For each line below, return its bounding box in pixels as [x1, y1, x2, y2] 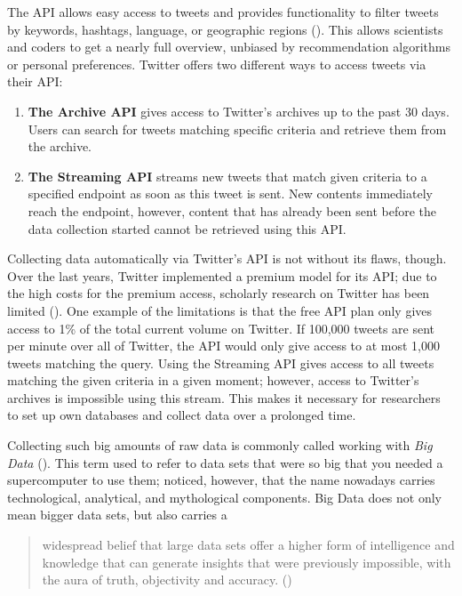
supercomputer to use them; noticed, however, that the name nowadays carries [7, 471, 435, 489]
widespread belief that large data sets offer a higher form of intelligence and [42, 536, 455, 554]
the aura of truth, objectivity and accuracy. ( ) [42, 570, 292, 589]
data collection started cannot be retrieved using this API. [28, 219, 346, 238]
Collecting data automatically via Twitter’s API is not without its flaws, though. [7, 249, 447, 268]
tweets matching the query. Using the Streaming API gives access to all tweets [7, 353, 434, 372]
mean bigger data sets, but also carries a [7, 505, 227, 524]
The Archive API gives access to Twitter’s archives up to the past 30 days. [28, 101, 450, 120]
